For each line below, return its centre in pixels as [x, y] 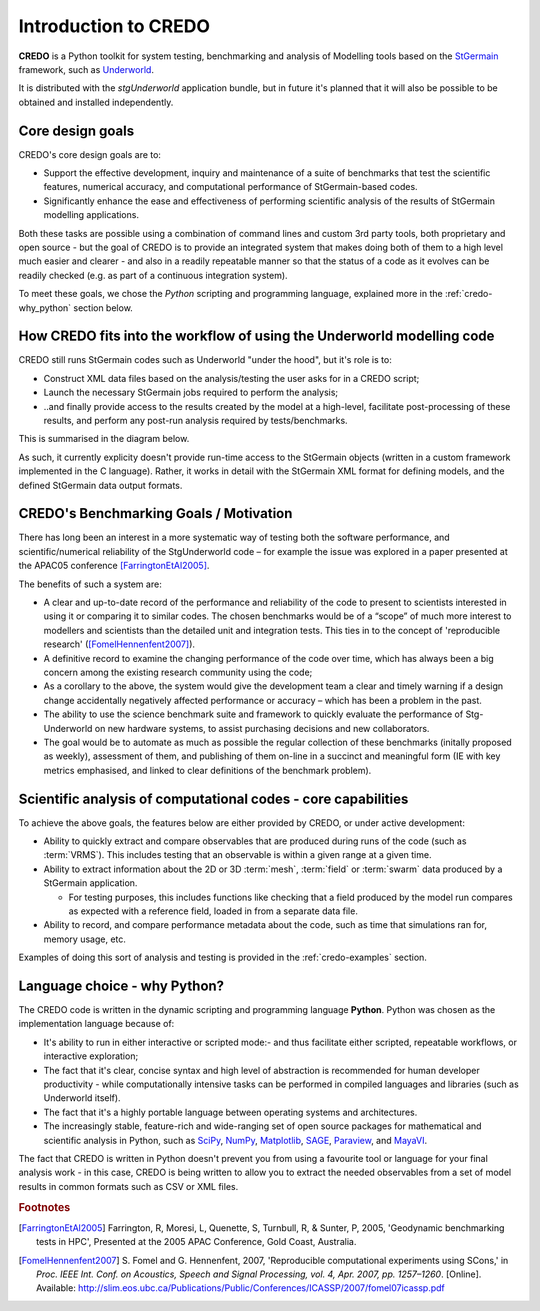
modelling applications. [91, 215]
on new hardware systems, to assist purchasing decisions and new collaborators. [262, 728]
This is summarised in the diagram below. [104, 439]
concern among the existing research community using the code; [178, 672]
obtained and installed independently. [96, 102]
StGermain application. [90, 883]
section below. [103, 307]
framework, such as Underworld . [86, 69]
